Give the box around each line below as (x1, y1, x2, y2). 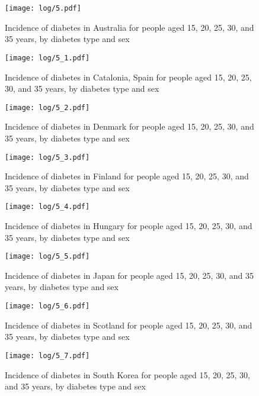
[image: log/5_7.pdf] (5, 351, 90, 360)
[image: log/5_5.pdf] (5, 252, 90, 261)
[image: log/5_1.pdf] (5, 53, 90, 62)
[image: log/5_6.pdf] (5, 302, 90, 311)
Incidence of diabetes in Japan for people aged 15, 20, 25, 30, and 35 (5, 269, 254, 281)
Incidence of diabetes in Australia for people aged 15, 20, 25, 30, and (5, 21, 254, 33)
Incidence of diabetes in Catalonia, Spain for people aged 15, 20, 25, (5, 70, 252, 83)
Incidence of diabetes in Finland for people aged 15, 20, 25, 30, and (5, 170, 249, 182)
